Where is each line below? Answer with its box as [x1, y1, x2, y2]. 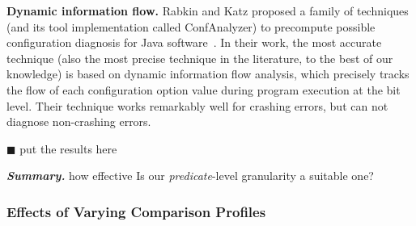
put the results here [19, 140, 117, 157]
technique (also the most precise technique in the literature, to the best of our [6, 49, 393, 66]
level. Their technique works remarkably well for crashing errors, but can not [6, 97, 388, 114]
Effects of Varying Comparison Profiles [6, 201, 266, 221]
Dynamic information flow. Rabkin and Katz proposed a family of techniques [6, 2, 409, 19]
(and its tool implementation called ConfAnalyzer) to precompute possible [6, 18, 376, 35]
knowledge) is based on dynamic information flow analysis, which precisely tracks [6, 65, 410, 82]
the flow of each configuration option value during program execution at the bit [6, 81, 401, 98]
